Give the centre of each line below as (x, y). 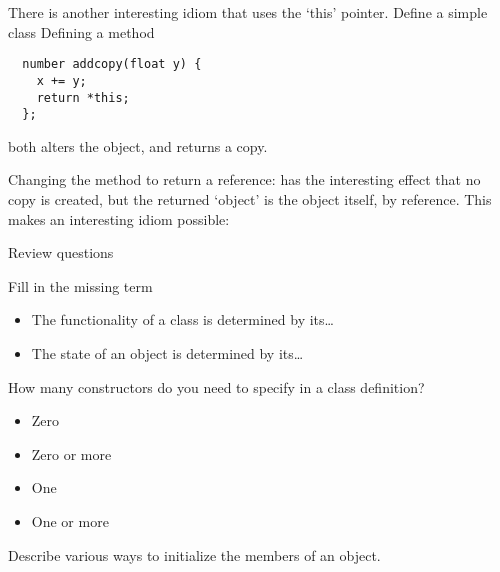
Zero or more (71, 453)
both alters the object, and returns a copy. (138, 145)
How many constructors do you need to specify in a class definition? (216, 386)
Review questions (61, 252)
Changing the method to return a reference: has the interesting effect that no (244, 179)
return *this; (83, 97)
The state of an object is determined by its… (167, 352)
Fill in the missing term (80, 285)
